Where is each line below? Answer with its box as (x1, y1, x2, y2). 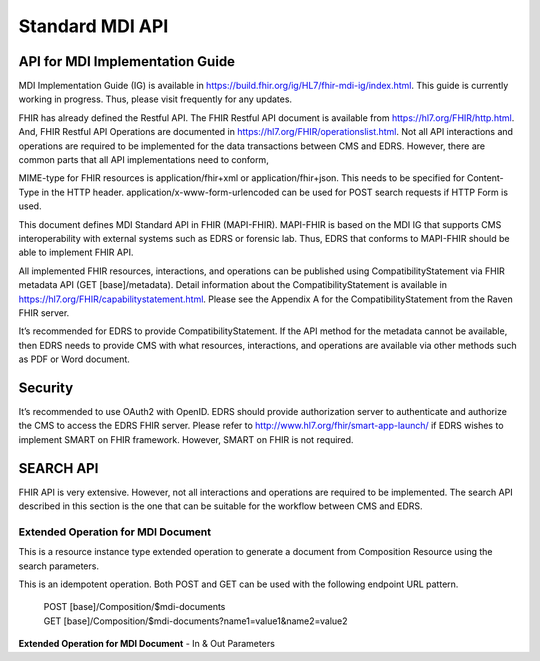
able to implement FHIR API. (18, 246, 134, 259)
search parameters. (18, 560, 100, 572)
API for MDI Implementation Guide (18, 53, 235, 70)
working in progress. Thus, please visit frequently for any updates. (18, 93, 293, 105)
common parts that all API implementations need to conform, (18, 154, 269, 166)
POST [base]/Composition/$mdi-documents (43, 601, 226, 613)
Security (18, 379, 74, 396)
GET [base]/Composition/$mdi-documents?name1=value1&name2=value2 (43, 615, 349, 627)
